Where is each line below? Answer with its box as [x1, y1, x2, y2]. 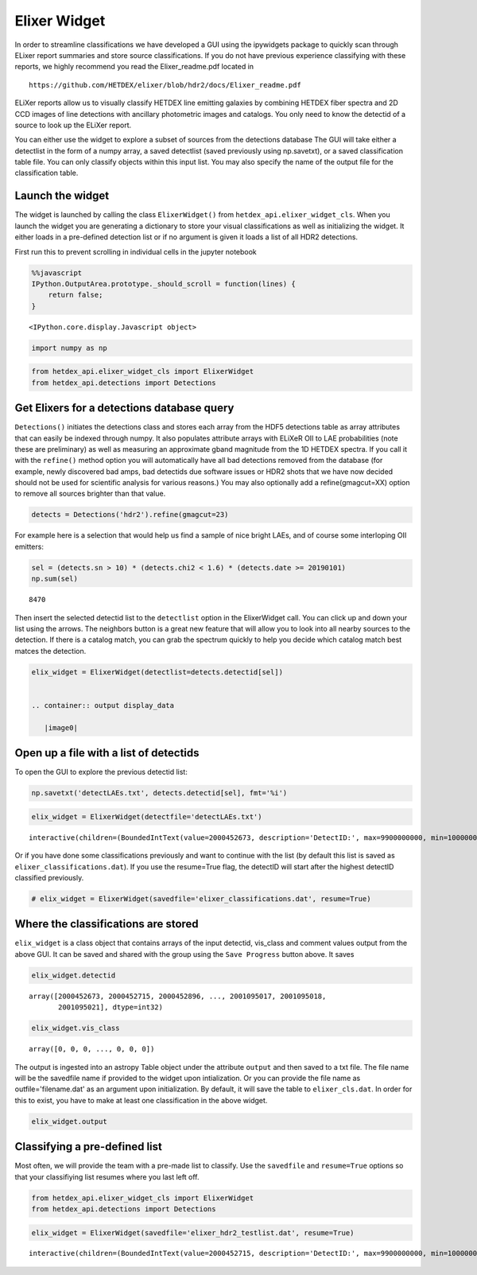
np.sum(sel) [31, 574, 79, 584]
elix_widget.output [31, 1117, 107, 1125]
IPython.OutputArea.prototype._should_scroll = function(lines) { [31, 279, 296, 288]
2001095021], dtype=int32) [58, 1003, 163, 1012]
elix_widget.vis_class [31, 1024, 120, 1033]
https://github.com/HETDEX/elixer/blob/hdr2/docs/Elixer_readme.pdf [29, 80, 301, 89]
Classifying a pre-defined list [14, 1140, 163, 1153]
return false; [48, 290, 103, 300]
